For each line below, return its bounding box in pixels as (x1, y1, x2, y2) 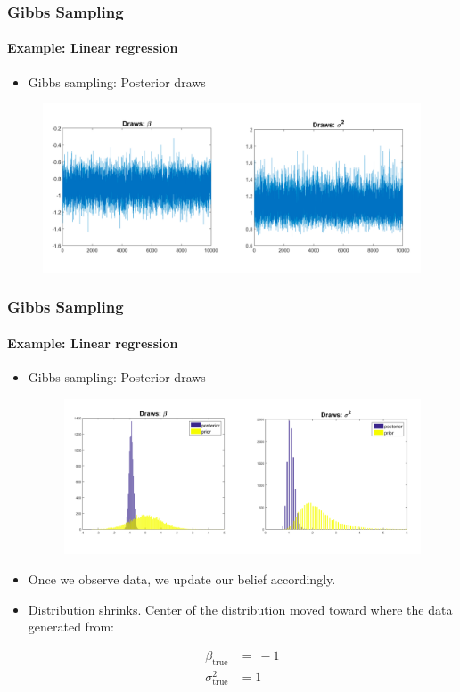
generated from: (28, 617, 114, 636)
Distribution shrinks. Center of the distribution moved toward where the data (28, 599, 453, 618)
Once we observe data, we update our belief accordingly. (28, 569, 336, 588)
